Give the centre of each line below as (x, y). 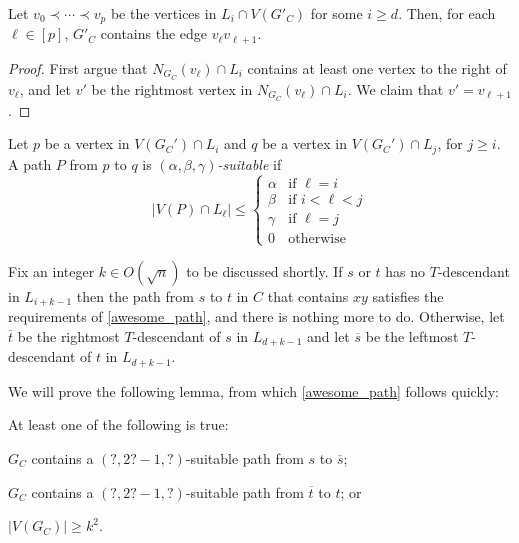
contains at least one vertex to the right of (377, 67)
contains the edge (154, 33)
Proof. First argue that (78, 67)
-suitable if (249, 163)
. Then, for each (447, 13)
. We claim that (395, 88)
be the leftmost (412, 335)
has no (405, 270)
